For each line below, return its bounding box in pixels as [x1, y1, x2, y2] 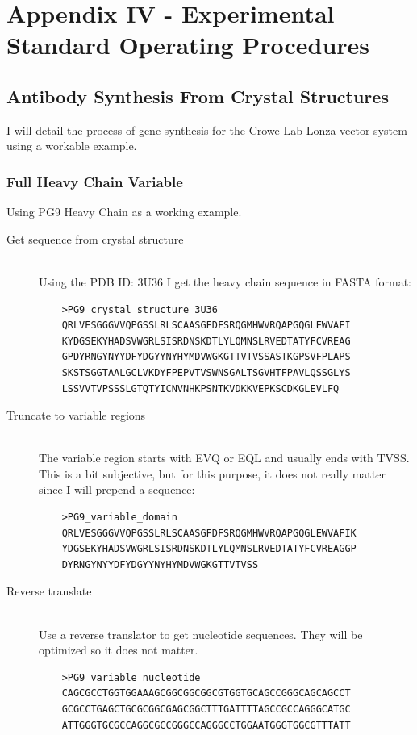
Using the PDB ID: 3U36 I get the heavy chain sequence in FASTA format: [39, 273, 411, 290]
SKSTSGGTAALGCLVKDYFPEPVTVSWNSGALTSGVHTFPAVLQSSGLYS [61, 366, 351, 378]
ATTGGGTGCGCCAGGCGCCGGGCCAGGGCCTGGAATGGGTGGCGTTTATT [61, 719, 351, 731]
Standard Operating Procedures [6, 28, 370, 61]
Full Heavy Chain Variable [6, 171, 183, 191]
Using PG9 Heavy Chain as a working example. [6, 203, 242, 220]
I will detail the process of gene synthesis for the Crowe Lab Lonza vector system [6, 121, 407, 138]
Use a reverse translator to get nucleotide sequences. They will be [39, 625, 363, 642]
